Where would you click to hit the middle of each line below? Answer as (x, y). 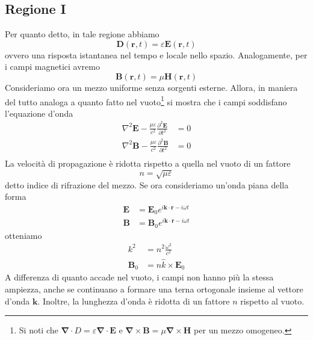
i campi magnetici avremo (52, 66)
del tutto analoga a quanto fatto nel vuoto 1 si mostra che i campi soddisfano (146, 100)
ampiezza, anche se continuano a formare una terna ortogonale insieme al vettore (154, 289)
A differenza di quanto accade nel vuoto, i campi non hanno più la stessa (139, 277)
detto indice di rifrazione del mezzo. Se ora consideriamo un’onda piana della (147, 184)
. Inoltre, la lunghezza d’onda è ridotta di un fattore (134, 301)
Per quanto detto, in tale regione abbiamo (82, 34)
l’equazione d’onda (39, 113)
